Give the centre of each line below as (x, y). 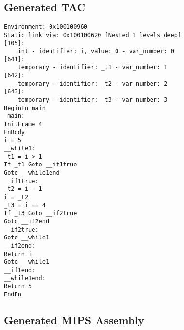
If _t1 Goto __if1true (41, 165)
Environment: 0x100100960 (46, 27)
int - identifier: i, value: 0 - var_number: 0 (96, 51)
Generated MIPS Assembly (74, 320)
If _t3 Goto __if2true (41, 213)
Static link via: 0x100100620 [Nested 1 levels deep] (93, 35)
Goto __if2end (27, 221)
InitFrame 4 (23, 124)
